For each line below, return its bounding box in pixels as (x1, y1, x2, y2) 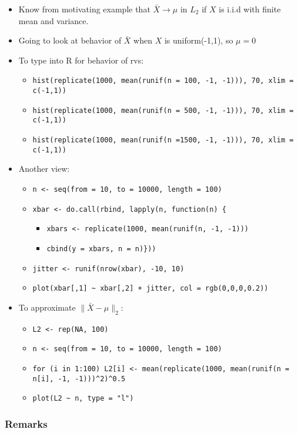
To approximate (18, 301, 76, 313)
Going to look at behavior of (18, 34, 122, 46)
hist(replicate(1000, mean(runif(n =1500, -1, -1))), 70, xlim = (32, 136, 294, 144)
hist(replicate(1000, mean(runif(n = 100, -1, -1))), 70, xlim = (32, 76, 294, 85)
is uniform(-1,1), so (164, 34, 233, 46)
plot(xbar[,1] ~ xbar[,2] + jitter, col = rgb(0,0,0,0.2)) (32, 284, 269, 293)
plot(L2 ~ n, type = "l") (32, 394, 134, 403)
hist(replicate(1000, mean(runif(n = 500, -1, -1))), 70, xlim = (32, 106, 294, 115)
